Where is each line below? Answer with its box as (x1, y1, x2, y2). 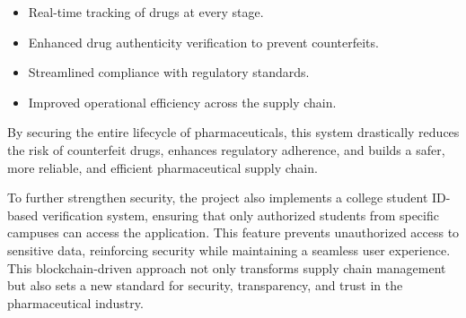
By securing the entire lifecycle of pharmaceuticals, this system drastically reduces (7, 123, 460, 142)
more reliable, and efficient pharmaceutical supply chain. (7, 158, 318, 176)
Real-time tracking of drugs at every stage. (28, 3, 264, 21)
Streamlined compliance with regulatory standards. (28, 63, 310, 82)
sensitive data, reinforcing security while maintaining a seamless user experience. (7, 240, 451, 259)
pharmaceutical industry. (7, 293, 144, 312)
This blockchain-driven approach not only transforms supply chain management (7, 258, 446, 277)
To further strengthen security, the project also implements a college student (7, 188, 428, 207)
